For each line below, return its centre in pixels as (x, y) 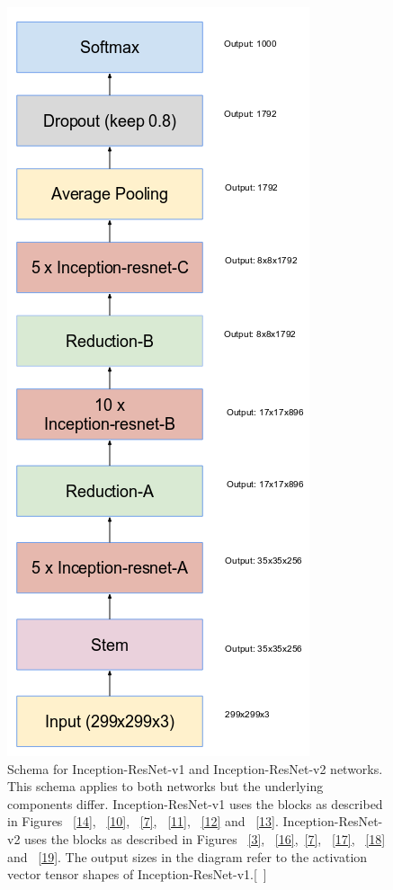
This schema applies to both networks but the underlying (165, 786)
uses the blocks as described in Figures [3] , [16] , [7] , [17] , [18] (205, 838)
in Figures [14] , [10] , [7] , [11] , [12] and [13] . (143, 821)
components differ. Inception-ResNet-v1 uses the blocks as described (195, 803)
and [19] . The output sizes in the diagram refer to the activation (188, 856)
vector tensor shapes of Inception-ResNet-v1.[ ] (137, 874)
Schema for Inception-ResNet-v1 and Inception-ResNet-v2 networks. (195, 768)
